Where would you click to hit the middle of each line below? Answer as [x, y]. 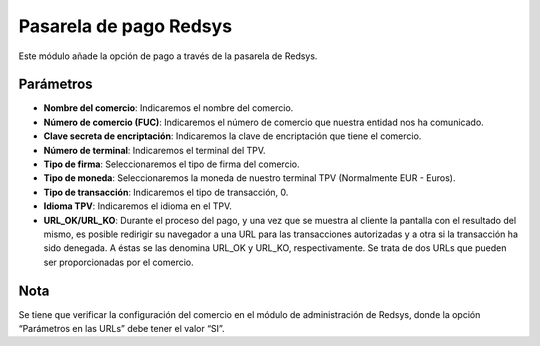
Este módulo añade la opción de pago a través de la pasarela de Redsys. [168, 56]
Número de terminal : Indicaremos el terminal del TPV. [154, 150]
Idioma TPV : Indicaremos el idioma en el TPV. [137, 206]
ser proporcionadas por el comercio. [118, 262]
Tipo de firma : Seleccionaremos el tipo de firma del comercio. [171, 164]
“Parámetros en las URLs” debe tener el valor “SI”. [121, 329]
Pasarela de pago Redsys [125, 26]
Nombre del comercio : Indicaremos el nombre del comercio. [168, 108]
